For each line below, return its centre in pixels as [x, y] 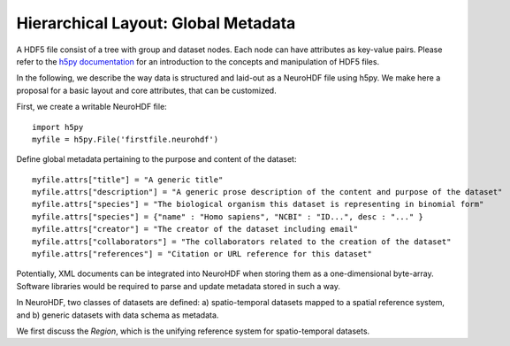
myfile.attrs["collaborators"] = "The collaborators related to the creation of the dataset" [242, 242]
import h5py [58, 127]
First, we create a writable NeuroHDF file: [91, 107]
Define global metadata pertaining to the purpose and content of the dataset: [156, 159]
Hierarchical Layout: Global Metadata [156, 23]
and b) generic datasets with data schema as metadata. [118, 315]
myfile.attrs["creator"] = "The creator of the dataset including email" [195, 229]
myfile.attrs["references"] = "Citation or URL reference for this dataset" [202, 254]
